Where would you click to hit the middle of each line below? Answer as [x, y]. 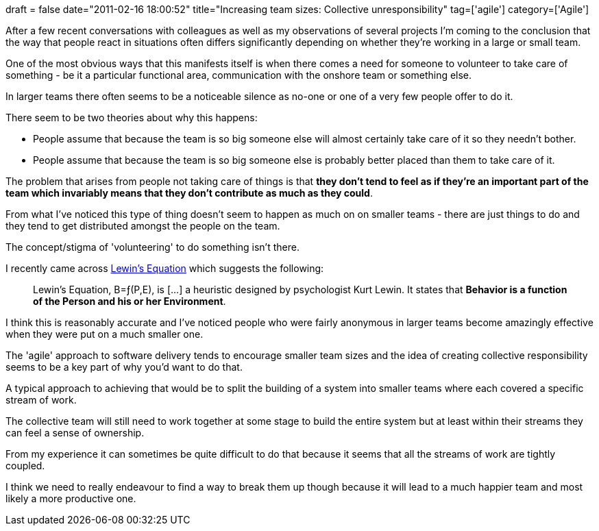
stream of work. [41, 400]
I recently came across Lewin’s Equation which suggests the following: [165, 268]
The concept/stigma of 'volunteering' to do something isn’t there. [152, 247]
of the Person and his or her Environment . [130, 301]
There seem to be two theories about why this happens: [132, 118]
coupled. [25, 466]
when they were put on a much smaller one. [105, 334]
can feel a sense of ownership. [75, 433]
